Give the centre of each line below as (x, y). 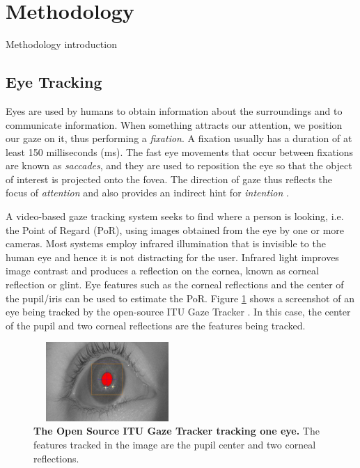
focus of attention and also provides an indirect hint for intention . (147, 193)
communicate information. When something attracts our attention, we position (174, 124)
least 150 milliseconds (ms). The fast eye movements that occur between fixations (180, 151)
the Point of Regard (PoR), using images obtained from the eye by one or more (175, 229)
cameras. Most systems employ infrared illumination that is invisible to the (166, 243)
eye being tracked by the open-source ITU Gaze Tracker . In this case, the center (178, 312)
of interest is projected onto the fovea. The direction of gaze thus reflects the (169, 179)
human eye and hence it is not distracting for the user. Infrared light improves (172, 257)
